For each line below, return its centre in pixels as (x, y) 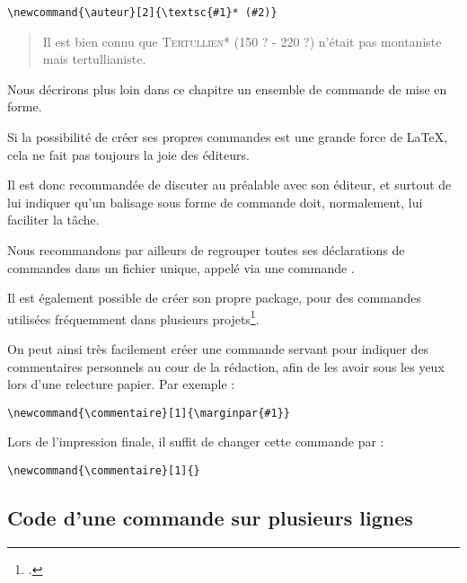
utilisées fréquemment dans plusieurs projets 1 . (133, 317)
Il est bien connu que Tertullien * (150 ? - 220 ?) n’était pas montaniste (242, 41)
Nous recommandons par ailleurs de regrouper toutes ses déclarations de (206, 250)
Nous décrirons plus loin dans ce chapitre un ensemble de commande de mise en (227, 88)
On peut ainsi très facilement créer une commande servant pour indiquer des (218, 349)
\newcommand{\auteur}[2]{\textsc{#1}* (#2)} (142, 13)
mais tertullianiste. (94, 59)
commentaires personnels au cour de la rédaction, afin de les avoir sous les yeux (226, 366)
